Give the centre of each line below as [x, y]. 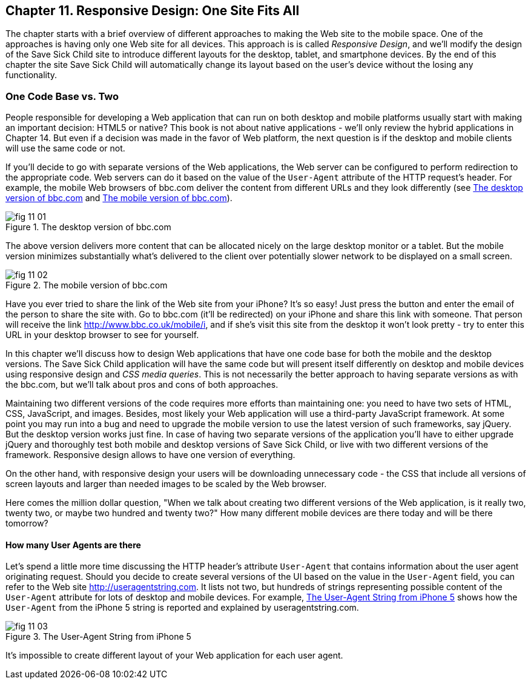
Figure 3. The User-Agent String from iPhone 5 [98, 637]
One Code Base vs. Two [62, 96]
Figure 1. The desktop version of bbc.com [88, 227]
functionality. [31, 75]
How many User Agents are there [73, 545]
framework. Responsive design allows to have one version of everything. [150, 455]
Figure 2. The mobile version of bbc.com [87, 285]
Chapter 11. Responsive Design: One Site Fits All [153, 11]
